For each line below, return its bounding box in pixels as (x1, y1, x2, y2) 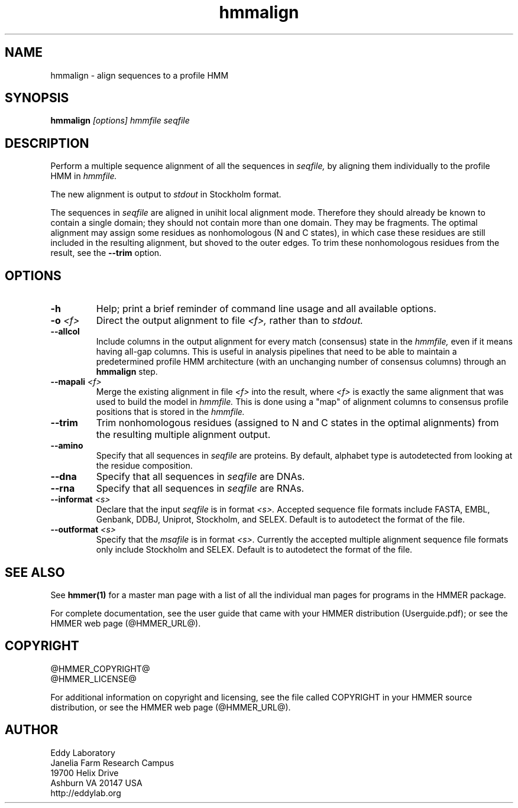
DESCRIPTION (5, 135, 89, 151)
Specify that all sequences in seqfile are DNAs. (96, 470, 305, 483)
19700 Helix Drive (50, 767, 119, 778)
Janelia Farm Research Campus (50, 757, 174, 768)
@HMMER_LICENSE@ (50, 673, 137, 684)
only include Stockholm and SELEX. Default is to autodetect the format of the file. (96, 544, 413, 555)
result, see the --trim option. (50, 248, 162, 258)
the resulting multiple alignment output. (96, 429, 271, 441)
